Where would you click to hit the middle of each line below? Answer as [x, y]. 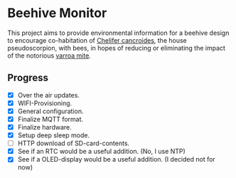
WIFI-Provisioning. [45, 103]
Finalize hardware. [45, 127]
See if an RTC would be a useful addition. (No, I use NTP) [102, 152]
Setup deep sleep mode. [54, 135]
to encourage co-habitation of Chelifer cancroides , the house [97, 40]
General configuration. [50, 111]
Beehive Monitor [57, 13]
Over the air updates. [49, 95]
